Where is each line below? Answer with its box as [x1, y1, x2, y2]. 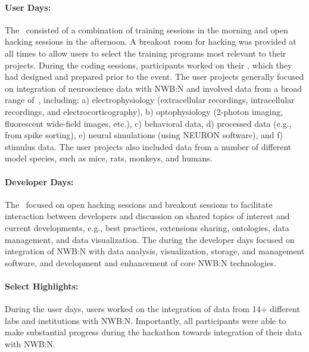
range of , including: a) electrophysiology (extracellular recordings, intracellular [5, 94, 295, 106]
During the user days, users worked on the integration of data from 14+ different [5, 303, 300, 315]
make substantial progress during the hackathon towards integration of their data [5, 326, 302, 338]
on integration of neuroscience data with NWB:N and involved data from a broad [5, 82, 302, 94]
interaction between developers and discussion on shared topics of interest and [5, 210, 290, 222]
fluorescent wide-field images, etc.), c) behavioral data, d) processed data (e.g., [5, 117, 292, 129]
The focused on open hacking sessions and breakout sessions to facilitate [5, 198, 273, 210]
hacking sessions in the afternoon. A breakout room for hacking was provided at [5, 35, 296, 48]
